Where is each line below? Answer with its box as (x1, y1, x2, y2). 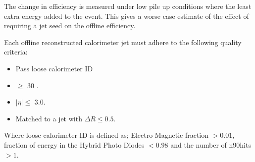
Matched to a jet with (15, 113, 82, 123)
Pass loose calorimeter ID (15, 63, 93, 73)
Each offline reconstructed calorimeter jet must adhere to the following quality (4, 37, 242, 47)
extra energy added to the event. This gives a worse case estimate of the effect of (4, 10, 249, 21)
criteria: (4, 47, 28, 57)
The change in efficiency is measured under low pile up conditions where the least (4, 1, 252, 11)
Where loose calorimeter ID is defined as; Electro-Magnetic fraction (4, 130, 209, 140)
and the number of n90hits (170, 139, 251, 150)
